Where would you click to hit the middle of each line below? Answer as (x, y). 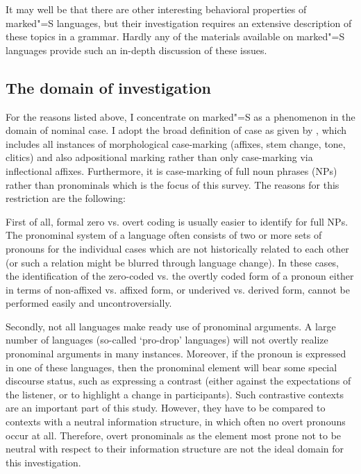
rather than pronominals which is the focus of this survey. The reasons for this (173, 184)
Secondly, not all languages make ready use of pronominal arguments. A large (171, 326)
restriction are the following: (66, 198)
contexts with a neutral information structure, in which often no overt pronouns (176, 422)
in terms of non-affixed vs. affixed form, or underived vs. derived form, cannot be (178, 289)
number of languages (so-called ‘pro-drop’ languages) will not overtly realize (167, 340)
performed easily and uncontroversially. (89, 303)
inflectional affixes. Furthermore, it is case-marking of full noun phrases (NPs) (171, 170)
